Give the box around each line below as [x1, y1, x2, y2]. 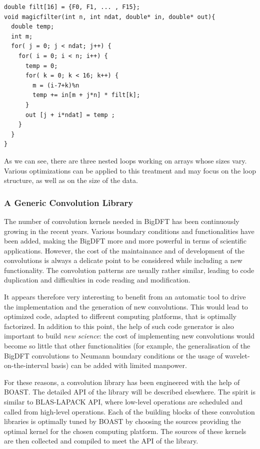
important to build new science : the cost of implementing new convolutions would [4, 330, 255, 341]
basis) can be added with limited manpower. [51, 360, 187, 370]
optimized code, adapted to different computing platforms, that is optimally [4, 311, 236, 321]
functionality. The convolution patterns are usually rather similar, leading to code [4, 264, 254, 275]
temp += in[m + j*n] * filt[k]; [32, 91, 140, 99]
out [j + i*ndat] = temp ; [25, 111, 115, 118]
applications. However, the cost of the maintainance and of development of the [4, 245, 244, 255]
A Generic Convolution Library [4, 196, 133, 208]
